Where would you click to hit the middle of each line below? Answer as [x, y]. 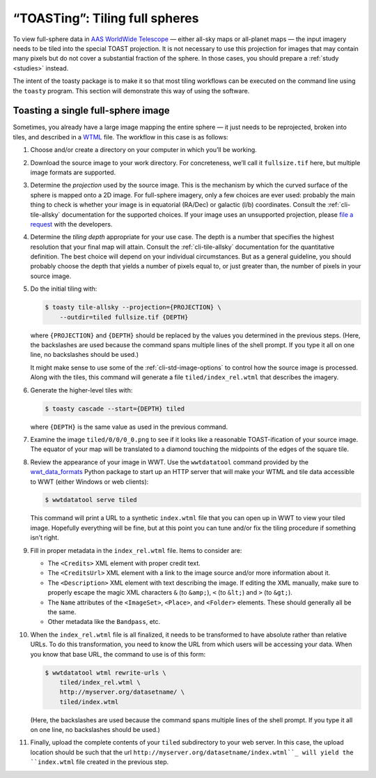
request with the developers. [71, 224]
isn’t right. [45, 537]
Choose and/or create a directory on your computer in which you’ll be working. [143, 150]
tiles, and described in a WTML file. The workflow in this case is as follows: [121, 137]
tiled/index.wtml [89, 702]
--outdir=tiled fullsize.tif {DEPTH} [124, 317]
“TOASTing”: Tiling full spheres [106, 18]
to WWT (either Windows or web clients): [89, 482]
